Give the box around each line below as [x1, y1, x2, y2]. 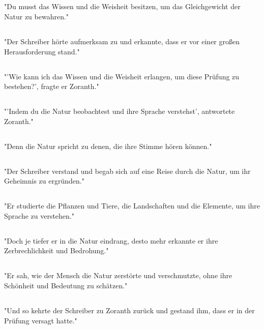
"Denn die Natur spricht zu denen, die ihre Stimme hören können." [4, 140, 212, 151]
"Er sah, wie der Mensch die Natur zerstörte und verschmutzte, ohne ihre [4, 270, 232, 281]
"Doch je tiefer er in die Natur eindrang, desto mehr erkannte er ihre [4, 235, 218, 246]
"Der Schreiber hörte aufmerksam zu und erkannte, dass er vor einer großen [4, 36, 240, 46]
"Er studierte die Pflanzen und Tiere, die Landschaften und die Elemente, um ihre [4, 200, 260, 211]
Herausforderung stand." [4, 46, 80, 56]
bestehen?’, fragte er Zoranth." [4, 81, 99, 92]
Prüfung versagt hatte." [4, 315, 77, 325]
